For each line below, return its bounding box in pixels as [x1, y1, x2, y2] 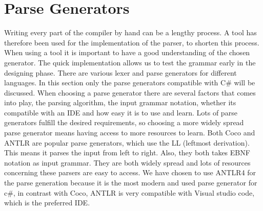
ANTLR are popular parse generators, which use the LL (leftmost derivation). [4, 137, 250, 148]
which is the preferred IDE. [4, 197, 90, 208]
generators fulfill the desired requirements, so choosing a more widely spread [4, 117, 244, 128]
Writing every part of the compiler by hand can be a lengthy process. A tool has [4, 27, 257, 38]
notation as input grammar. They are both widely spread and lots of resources [4, 157, 251, 168]
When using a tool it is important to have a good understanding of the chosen [4, 47, 250, 58]
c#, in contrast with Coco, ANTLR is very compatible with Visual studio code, [4, 187, 255, 198]
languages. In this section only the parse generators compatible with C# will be [4, 77, 255, 88]
